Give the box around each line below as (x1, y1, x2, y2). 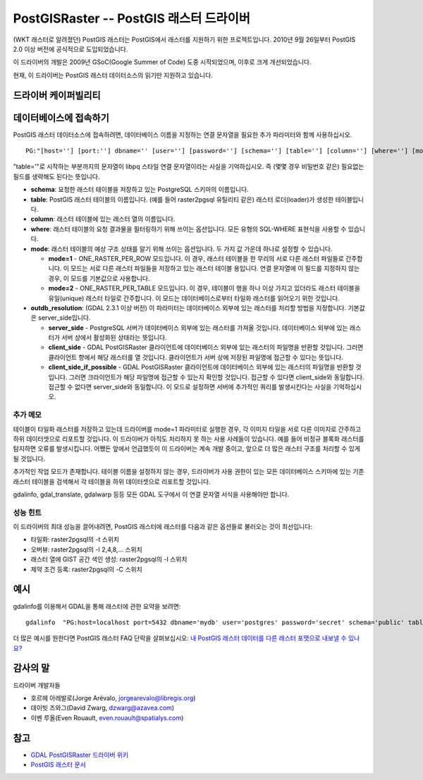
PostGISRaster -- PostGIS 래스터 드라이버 (13, 11, 250, 26)
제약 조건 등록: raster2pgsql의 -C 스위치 (30, 565, 142, 573)
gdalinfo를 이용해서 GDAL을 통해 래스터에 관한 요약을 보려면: (13, 602, 181, 610)
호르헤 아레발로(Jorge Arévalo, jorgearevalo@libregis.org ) (30, 693, 196, 702)
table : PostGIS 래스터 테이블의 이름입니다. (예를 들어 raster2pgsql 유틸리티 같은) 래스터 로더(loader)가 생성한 (30, 195, 334, 204)
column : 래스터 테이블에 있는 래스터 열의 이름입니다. (30, 215, 176, 224)
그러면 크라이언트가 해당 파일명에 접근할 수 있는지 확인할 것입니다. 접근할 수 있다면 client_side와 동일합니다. (68, 372, 364, 381)
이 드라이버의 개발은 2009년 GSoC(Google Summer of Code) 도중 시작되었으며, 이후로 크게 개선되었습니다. (13, 58, 312, 66)
